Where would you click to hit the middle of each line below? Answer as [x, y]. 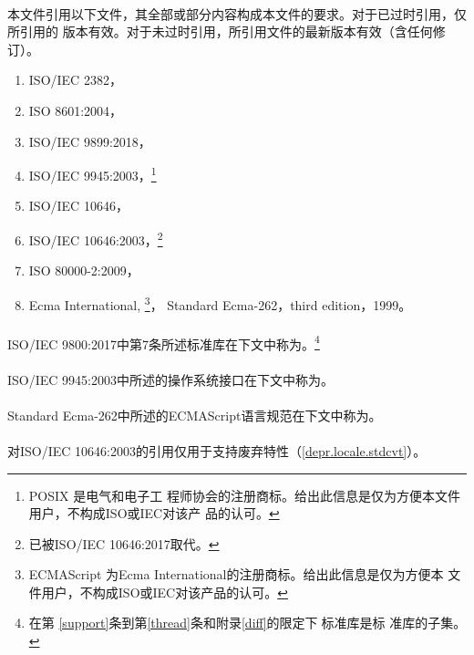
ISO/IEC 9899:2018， [90, 141]
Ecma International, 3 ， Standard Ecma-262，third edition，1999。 [220, 303]
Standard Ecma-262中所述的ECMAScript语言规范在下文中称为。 [195, 415]
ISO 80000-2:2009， [84, 270]
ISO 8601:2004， [76, 110]
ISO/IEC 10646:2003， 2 [96, 239]
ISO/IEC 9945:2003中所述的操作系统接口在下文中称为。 [170, 379]
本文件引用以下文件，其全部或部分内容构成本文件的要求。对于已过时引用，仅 [237, 13]
